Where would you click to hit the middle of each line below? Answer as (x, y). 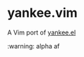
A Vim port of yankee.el (42, 32)
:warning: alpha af (34, 46)
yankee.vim (42, 13)
